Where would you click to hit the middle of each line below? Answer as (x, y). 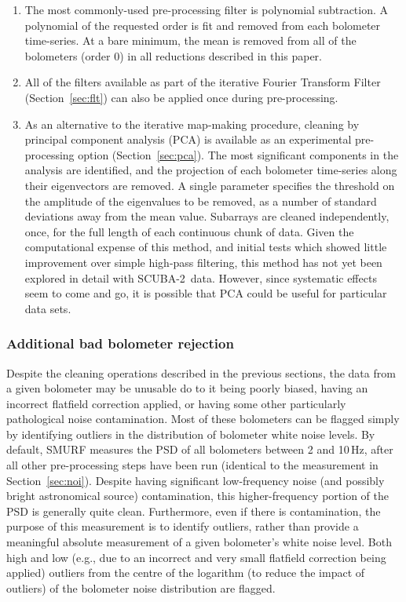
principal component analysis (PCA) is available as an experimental (188, 139)
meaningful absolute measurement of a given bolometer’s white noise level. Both (199, 542)
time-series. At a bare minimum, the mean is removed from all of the (190, 40)
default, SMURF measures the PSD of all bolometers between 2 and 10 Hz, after (200, 449)
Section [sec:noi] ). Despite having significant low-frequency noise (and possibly (196, 480)
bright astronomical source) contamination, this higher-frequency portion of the (198, 496)
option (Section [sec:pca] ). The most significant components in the (238, 154)
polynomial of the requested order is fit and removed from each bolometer (203, 25)
